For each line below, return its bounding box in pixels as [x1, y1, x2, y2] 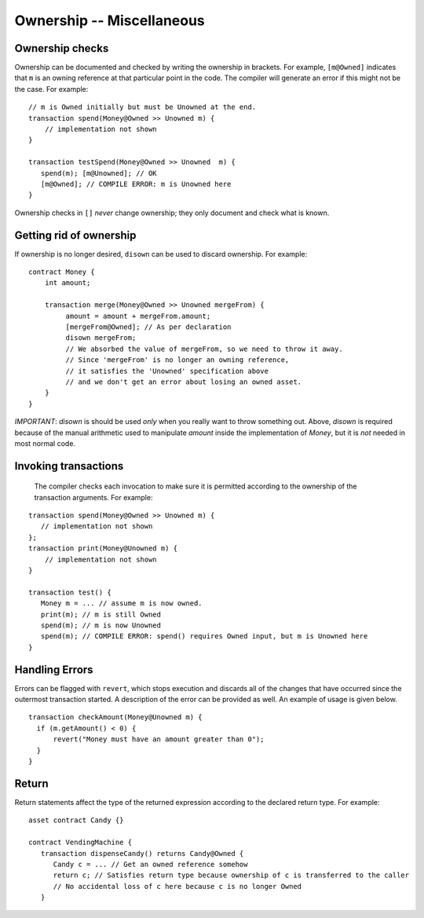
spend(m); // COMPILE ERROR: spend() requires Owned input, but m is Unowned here [40, 632, 368, 641]
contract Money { [28, 268, 95, 276]
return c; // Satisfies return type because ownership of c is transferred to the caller [53, 871, 410, 880]
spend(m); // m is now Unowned [40, 621, 161, 630]
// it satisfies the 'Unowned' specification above [65, 366, 269, 375]
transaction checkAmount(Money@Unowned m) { [28, 713, 203, 722]
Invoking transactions [14, 459, 124, 473]
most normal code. [14, 438, 76, 448]
